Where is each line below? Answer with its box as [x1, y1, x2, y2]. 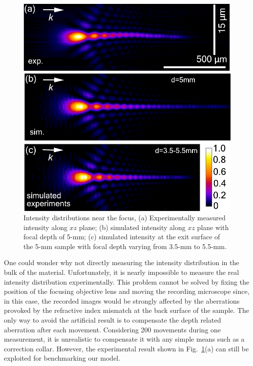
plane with [197, 222, 229, 232]
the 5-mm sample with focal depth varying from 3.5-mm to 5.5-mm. [23, 241, 227, 251]
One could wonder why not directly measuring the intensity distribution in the [4, 257, 239, 268]
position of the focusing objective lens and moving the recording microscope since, [4, 286, 250, 296]
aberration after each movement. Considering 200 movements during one [4, 324, 221, 334]
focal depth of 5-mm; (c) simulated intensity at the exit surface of [23, 231, 220, 242]
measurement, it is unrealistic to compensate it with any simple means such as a [4, 334, 245, 344]
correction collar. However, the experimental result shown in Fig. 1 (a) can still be [4, 343, 249, 353]
